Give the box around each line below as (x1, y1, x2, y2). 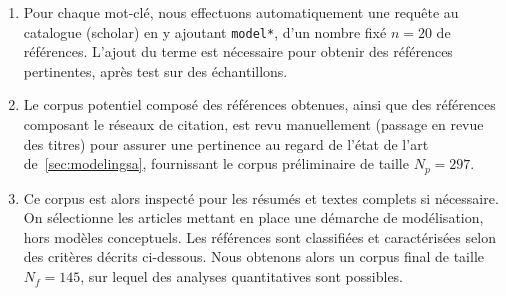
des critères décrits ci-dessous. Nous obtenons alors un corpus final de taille (23, 246, 485, 267)
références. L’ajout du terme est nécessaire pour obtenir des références (23, 41, 453, 62)
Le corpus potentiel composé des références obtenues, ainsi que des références (23, 94, 496, 115)
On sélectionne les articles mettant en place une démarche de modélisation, (23, 207, 484, 228)
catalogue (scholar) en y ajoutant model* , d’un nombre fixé (23, 21, 387, 42)
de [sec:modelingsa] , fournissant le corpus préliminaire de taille (23, 153, 409, 174)
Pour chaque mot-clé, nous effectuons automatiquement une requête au (23, 2, 459, 22)
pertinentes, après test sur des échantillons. (23, 60, 288, 81)
